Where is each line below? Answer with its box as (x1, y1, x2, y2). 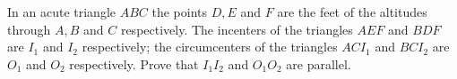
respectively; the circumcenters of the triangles (82, 37, 338, 56)
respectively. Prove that (69, 54, 199, 73)
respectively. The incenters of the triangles (120, 20, 353, 38)
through (7, 20, 51, 38)
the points (151, 3, 208, 20)
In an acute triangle (7, 3, 116, 20)
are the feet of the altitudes (277, 3, 427, 20)
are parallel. (286, 54, 351, 73)
